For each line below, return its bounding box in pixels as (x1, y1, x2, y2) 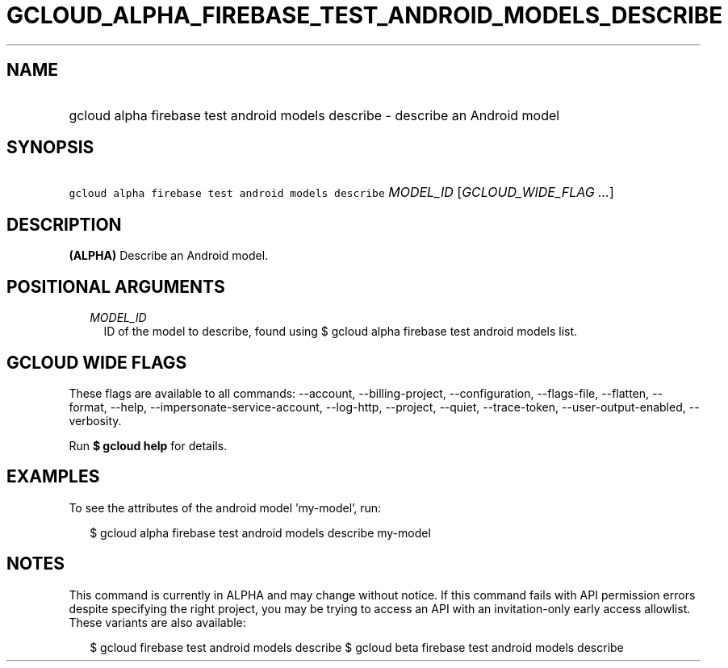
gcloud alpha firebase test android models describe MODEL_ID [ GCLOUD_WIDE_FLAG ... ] (69, 184, 614, 201)
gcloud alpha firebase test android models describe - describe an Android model (69, 106, 560, 123)
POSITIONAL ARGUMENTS (6, 276, 225, 297)
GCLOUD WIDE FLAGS (6, 352, 187, 373)
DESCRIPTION (6, 214, 122, 235)
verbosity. (69, 413, 122, 428)
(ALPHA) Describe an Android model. (69, 248, 269, 263)
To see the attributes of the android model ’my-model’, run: (69, 500, 382, 515)
